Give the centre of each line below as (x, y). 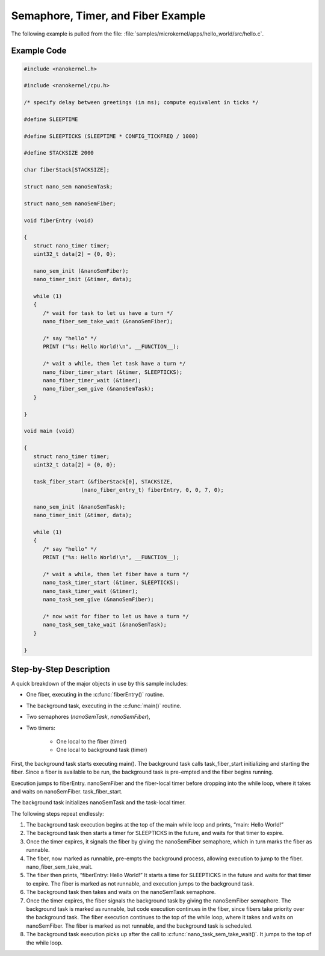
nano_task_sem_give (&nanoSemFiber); (99, 600)
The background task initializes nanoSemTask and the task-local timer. (98, 802)
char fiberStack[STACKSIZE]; (67, 170)
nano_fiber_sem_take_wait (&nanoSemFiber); (108, 321)
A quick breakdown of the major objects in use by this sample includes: (99, 684)
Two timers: (41, 728)
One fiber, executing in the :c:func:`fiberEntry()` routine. (95, 695)
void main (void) (49, 431)
